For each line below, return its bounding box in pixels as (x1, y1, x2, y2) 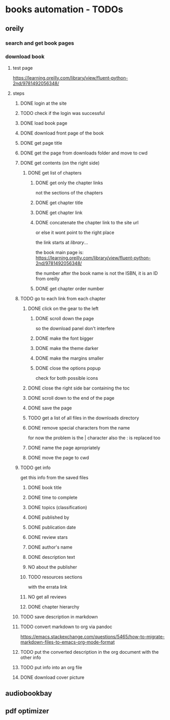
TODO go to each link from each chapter (20, 295, 106, 301)
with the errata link (28, 583, 67, 590)
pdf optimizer (5, 707, 50, 715)
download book (5, 53, 45, 60)
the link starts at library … (35, 239, 88, 245)
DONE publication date (28, 524, 76, 530)
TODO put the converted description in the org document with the (20, 649, 159, 655)
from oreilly (35, 276, 60, 282)
